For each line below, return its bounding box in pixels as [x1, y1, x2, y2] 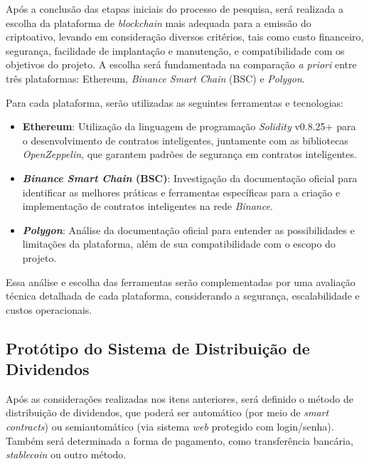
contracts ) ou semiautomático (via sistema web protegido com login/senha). [6, 419, 334, 434]
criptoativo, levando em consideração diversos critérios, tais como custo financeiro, [6, 29, 364, 44]
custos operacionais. [6, 302, 92, 317]
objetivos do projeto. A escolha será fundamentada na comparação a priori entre [6, 57, 357, 72]
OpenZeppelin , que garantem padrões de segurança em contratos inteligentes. [22, 147, 357, 162]
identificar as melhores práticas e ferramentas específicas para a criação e [22, 184, 341, 199]
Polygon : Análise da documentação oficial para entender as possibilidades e [22, 222, 355, 237]
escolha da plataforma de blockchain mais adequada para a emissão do [6, 15, 311, 30]
